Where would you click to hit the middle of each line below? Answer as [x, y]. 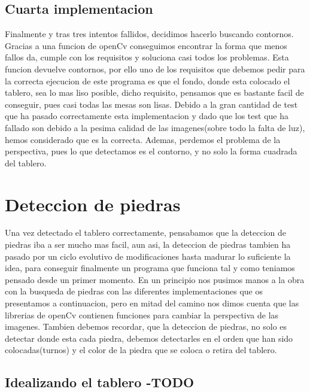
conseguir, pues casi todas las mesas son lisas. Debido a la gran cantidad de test [151, 104]
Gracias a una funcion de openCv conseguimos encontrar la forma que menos [146, 45]
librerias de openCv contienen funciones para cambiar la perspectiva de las [142, 314]
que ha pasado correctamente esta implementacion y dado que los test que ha [147, 116]
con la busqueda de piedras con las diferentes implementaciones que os [134, 291]
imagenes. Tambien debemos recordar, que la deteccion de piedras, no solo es [146, 326]
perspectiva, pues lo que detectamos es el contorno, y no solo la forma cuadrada [151, 151]
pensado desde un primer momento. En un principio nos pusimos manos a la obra [155, 279]
